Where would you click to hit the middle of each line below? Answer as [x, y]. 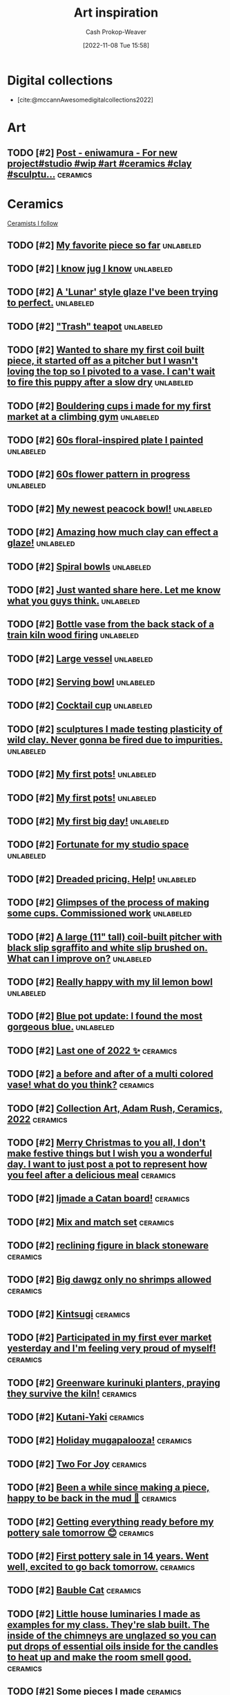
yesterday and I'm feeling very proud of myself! [112, 1348]
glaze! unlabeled [41, 543]
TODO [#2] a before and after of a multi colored [111, 1074]
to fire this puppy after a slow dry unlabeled [100, 383]
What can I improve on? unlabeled [79, 958]
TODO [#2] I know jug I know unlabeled [90, 269]
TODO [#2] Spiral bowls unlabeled [79, 566]
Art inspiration [116, 13]
